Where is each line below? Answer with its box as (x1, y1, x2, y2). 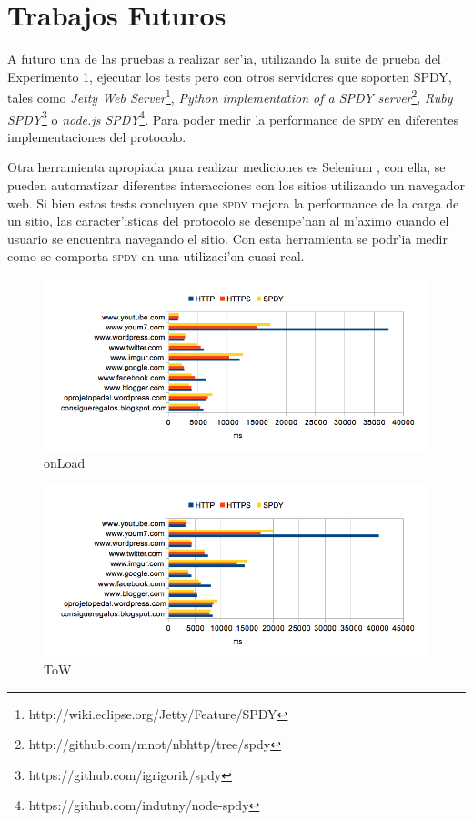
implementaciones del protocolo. (7, 127, 186, 146)
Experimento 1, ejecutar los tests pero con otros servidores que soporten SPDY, (7, 66, 452, 86)
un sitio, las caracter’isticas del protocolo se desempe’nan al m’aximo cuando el (7, 211, 449, 230)
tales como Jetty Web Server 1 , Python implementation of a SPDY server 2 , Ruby (7, 86, 453, 106)
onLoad (44, 453, 86, 472)
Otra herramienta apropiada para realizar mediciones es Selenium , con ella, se (7, 157, 446, 177)
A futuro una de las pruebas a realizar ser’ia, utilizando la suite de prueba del (7, 49, 441, 68)
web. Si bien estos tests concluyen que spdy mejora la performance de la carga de (7, 193, 459, 212)
